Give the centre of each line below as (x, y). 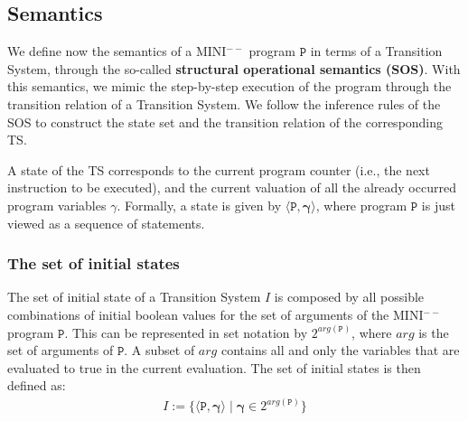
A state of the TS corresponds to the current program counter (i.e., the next (219, 169)
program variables (57, 205)
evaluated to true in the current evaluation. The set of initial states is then (214, 367)
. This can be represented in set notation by (186, 332)
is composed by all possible (349, 297)
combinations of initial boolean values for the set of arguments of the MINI (215, 314)
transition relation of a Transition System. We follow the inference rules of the (224, 103)
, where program (361, 205)
